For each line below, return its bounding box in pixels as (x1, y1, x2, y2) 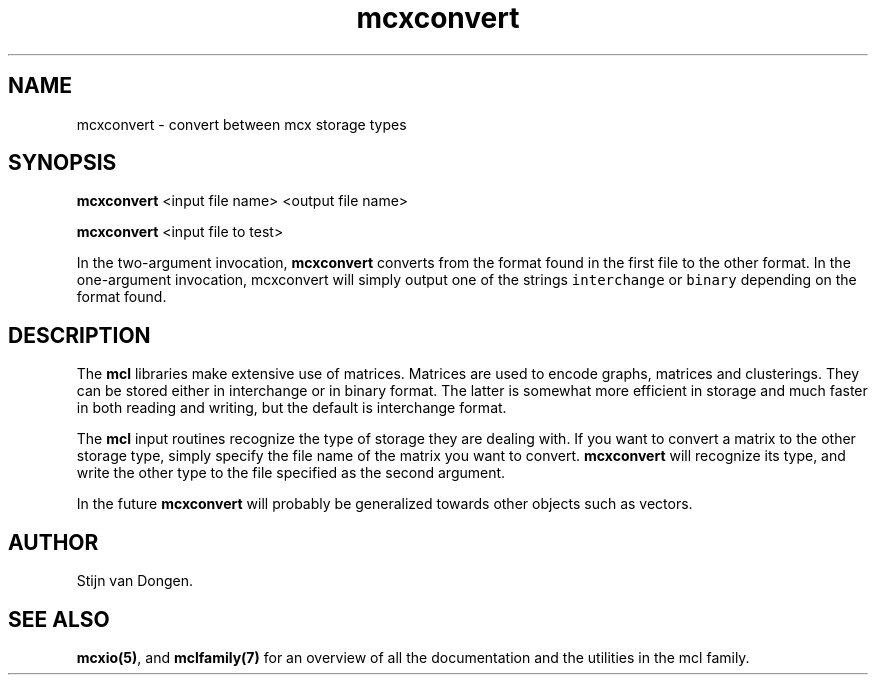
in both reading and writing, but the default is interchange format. (76, 399, 507, 417)
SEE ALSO (8, 606, 110, 632)
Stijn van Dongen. (76, 572, 194, 590)
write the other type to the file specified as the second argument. (76, 464, 506, 482)
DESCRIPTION (8, 322, 151, 348)
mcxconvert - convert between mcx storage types (76, 115, 407, 133)
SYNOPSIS (8, 150, 117, 176)
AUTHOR (8, 529, 99, 555)
